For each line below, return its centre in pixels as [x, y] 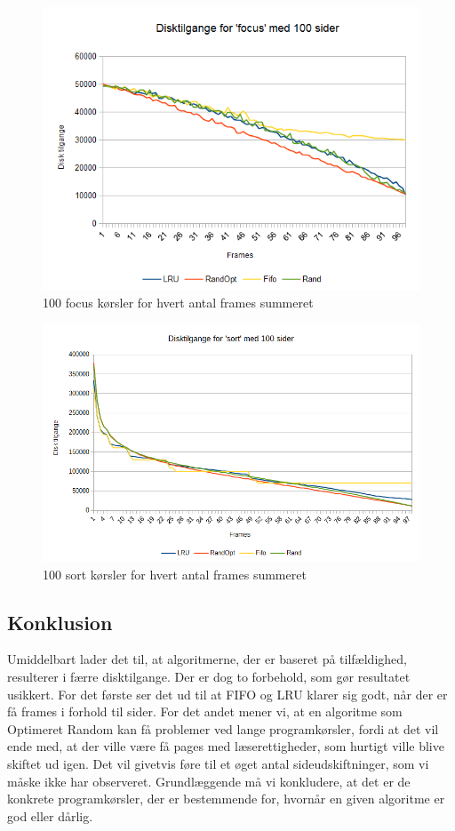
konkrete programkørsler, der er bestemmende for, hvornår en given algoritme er [226, 799]
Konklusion [60, 622]
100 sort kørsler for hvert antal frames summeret [175, 574]
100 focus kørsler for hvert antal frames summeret [178, 303]
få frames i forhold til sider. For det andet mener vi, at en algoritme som [205, 711]
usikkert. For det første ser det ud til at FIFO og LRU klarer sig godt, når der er [227, 694]
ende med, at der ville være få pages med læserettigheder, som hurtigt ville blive [226, 746]
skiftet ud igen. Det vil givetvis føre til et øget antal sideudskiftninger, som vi [218, 764]
